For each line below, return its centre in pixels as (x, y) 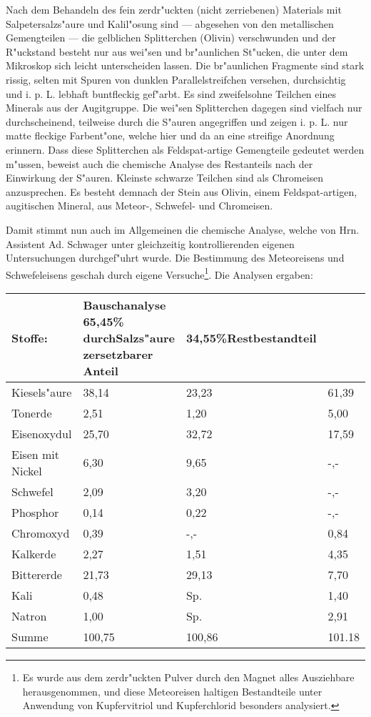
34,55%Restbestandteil (251, 337)
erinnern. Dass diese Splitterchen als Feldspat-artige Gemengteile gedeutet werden (185, 149)
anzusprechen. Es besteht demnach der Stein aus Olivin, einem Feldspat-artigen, (182, 191)
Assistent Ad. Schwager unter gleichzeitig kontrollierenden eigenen (150, 243)
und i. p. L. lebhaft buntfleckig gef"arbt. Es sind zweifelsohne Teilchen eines (171, 93)
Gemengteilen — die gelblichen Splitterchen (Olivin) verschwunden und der (171, 38)
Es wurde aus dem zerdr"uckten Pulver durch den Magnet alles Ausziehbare (188, 677)
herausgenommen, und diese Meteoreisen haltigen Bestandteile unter (172, 691)
